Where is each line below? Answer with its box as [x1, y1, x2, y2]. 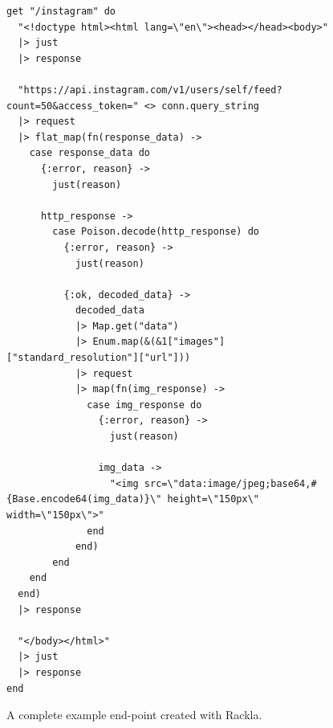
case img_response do [87, 399, 202, 411]
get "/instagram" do [6, 6, 116, 17]
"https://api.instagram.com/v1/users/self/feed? [18, 84, 282, 96]
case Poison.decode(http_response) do [52, 226, 259, 238]
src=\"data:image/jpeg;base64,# [144, 477, 317, 489]
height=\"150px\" [167, 493, 259, 505]
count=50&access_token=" [6, 100, 139, 112]
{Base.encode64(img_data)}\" [6, 493, 162, 505]
